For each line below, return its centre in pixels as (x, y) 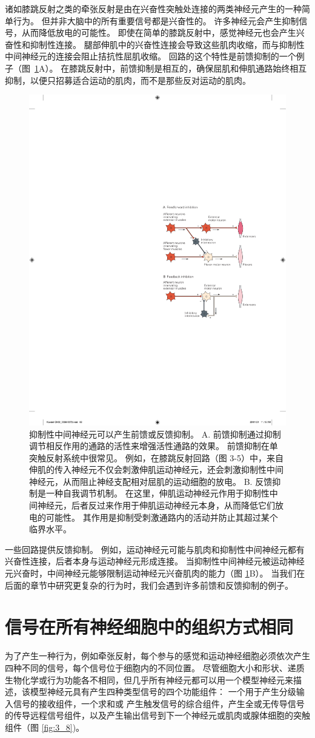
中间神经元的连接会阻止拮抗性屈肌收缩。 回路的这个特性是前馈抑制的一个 (151, 56)
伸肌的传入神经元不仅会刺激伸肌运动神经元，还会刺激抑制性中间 (156, 469)
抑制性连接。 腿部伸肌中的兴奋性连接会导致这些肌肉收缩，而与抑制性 (167, 44)
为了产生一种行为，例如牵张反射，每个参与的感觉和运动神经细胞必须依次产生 (157, 656)
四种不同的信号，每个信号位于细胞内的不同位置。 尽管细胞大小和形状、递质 (155, 667)
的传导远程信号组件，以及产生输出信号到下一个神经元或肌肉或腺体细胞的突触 (157, 715)
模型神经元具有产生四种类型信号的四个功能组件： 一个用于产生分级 (163, 692)
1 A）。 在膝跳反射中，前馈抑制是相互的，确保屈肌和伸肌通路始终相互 (171, 68)
